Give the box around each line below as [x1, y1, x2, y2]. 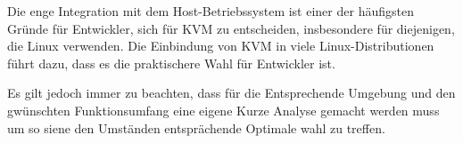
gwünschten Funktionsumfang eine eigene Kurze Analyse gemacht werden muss [7, 100, 440, 119]
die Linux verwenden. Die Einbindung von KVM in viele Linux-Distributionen [7, 36, 434, 55]
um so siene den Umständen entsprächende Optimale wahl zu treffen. [7, 118, 385, 137]
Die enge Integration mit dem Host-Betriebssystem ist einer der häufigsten [7, 2, 414, 20]
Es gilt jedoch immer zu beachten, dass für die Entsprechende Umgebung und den [7, 83, 456, 102]
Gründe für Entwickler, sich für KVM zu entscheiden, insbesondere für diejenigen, [7, 19, 455, 37]
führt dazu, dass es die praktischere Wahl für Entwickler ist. [7, 53, 335, 72]
